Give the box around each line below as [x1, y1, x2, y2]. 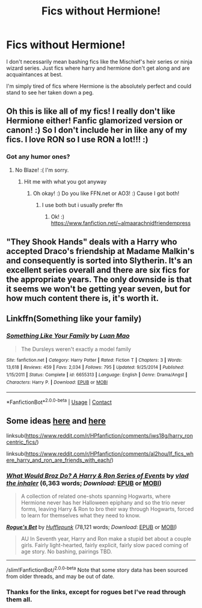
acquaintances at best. [6, 70, 63, 78]
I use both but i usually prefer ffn [41, 201, 123, 208]
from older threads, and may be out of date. [6, 572, 115, 580]
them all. [6, 595, 32, 603]
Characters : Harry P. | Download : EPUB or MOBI [6, 379, 108, 385]
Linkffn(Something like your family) [6, 314, 142, 324]
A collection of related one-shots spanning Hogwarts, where [20, 492, 171, 500]
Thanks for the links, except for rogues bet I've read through [6, 588, 186, 596]
